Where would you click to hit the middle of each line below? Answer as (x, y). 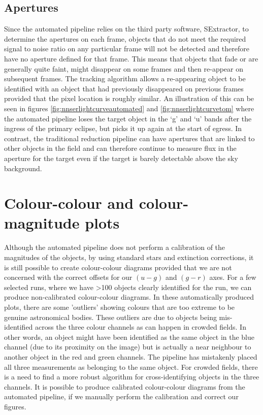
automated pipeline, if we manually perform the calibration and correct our (121, 396)
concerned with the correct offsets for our (68, 277)
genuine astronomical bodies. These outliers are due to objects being (110, 317)
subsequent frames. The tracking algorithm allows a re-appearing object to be (125, 78)
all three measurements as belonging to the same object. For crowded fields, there (131, 366)
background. (23, 168)
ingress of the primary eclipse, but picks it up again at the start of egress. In (123, 128)
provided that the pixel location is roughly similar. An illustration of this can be (129, 98)
